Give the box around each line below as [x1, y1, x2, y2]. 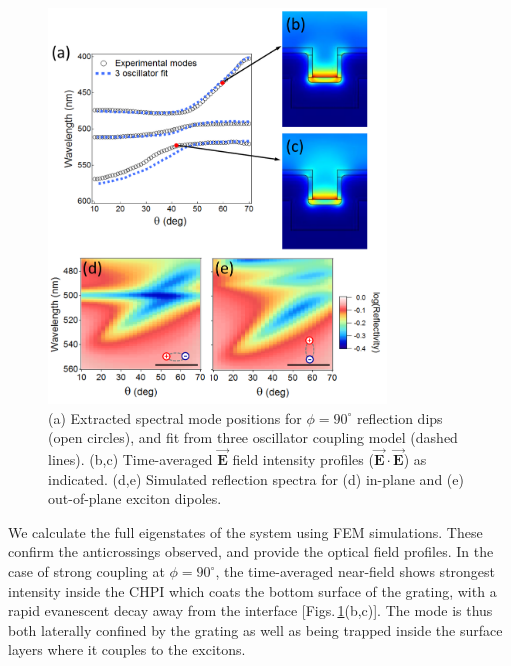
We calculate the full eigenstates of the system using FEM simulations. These [8, 521, 483, 542]
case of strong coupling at [8, 561, 165, 581]
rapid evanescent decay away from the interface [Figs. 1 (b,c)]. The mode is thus [8, 600, 493, 621]
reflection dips [356, 407, 443, 428]
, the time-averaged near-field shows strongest [215, 561, 496, 581]
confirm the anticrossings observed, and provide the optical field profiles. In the [8, 541, 494, 562]
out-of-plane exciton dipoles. [48, 488, 222, 509]
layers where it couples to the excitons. [8, 639, 246, 660]
